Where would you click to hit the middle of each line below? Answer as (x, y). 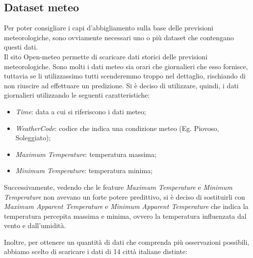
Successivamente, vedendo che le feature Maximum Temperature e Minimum (118, 187)
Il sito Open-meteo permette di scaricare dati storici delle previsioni (106, 56)
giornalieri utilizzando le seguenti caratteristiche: (77, 95)
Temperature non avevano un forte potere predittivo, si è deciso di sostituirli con (125, 196)
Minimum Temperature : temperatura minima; (84, 170)
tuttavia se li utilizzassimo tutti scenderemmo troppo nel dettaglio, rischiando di (125, 76)
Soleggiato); (33, 138)
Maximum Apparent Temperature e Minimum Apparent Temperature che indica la (126, 206)
